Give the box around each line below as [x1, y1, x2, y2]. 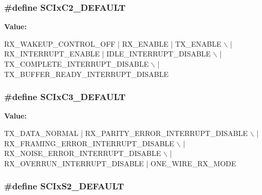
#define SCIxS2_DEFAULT [4, 180, 124, 192]
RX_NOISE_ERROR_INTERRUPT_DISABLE [4, 148, 161, 159]
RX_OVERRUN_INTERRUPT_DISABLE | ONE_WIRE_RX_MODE [4, 158, 236, 168]
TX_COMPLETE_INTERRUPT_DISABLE [4, 59, 149, 69]
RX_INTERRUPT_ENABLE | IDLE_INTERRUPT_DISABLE [4, 48, 211, 59]
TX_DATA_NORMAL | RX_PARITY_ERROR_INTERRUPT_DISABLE [4, 128, 248, 138]
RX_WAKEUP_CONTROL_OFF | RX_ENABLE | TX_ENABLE [4, 38, 221, 49]
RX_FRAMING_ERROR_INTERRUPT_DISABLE [4, 138, 174, 148]
